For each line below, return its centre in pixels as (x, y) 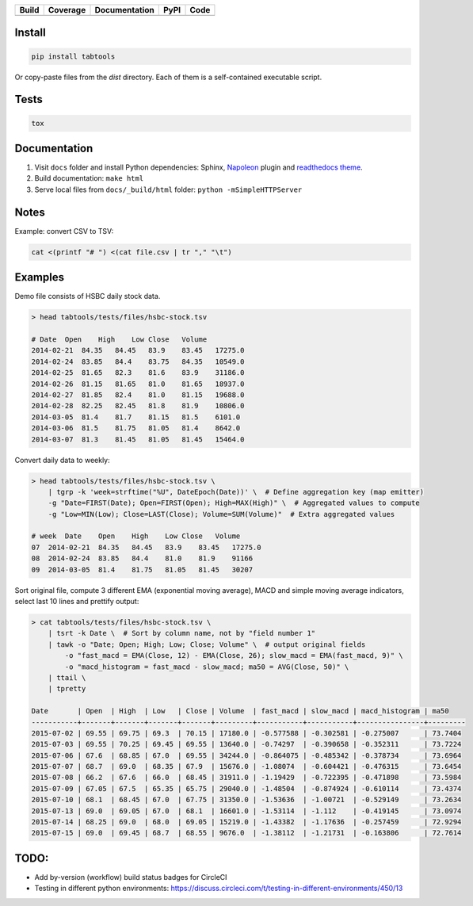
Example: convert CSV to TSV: (64, 231)
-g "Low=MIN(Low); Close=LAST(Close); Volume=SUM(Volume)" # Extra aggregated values (221, 514)
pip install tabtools (73, 56)
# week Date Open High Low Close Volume (136, 536)
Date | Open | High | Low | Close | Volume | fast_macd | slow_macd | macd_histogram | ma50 (240, 711)
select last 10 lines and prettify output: (77, 602)
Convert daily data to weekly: (62, 460)
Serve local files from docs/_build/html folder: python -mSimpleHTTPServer (168, 189)
